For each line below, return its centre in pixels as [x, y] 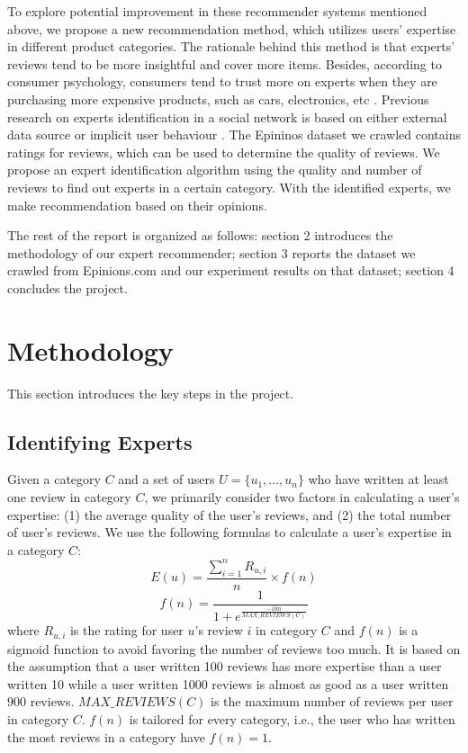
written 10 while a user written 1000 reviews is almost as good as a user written [228, 683]
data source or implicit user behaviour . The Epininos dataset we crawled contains [234, 134]
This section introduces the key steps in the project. [151, 393]
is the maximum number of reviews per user [332, 701]
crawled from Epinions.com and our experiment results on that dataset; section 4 [231, 270]
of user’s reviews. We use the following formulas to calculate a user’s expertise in [229, 532]
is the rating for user [126, 630]
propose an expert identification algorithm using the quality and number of [215, 170]
